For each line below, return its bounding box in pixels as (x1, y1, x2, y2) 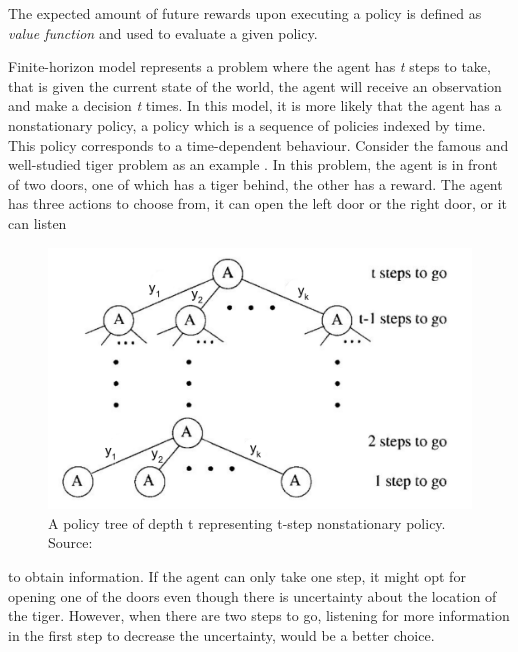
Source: (48, 532, 93, 553)
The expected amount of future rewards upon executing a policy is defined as (8, 3, 482, 23)
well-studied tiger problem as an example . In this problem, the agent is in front (8, 154, 498, 175)
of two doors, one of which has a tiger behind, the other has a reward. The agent (8, 173, 503, 194)
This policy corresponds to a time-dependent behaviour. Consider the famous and (8, 134, 509, 155)
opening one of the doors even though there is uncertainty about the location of (8, 585, 497, 606)
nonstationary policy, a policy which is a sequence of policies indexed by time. (8, 114, 486, 135)
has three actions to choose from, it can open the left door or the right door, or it (8, 193, 508, 214)
